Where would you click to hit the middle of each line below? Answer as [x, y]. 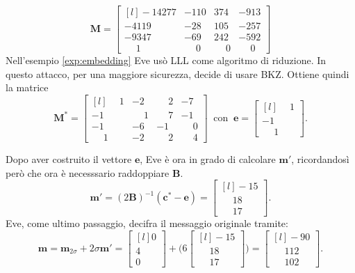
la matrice [27, 87]
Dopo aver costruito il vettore [69, 159]
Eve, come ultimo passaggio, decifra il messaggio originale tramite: [147, 223]
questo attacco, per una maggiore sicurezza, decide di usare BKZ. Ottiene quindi [177, 73]
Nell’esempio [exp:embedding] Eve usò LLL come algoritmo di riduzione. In [166, 60]
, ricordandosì [320, 159]
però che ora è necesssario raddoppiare [88, 172]
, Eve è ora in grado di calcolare [208, 159]
